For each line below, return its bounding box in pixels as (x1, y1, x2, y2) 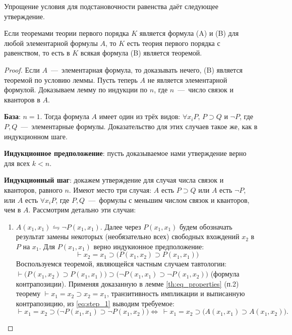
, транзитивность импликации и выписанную (106, 288, 245, 299)
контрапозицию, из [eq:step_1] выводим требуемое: (16, 298, 174, 308)
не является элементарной (147, 74, 227, 85)
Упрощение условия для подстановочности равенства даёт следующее (4, 1, 219, 11)
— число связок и (178, 84, 234, 95)
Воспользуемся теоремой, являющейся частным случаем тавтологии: (16, 258, 227, 269)
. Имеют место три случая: (69, 184, 152, 195)
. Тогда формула (40, 111, 89, 122)
